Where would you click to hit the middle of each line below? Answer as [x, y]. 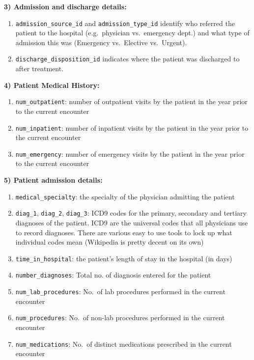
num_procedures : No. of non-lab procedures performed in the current [120, 318]
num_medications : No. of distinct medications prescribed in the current [124, 344]
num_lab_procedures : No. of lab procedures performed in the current [120, 291]
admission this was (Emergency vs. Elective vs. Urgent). [101, 42]
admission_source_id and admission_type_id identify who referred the [125, 23]
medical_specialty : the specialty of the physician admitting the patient [125, 196]
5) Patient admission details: [53, 180]
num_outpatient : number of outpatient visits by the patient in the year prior [131, 101]
